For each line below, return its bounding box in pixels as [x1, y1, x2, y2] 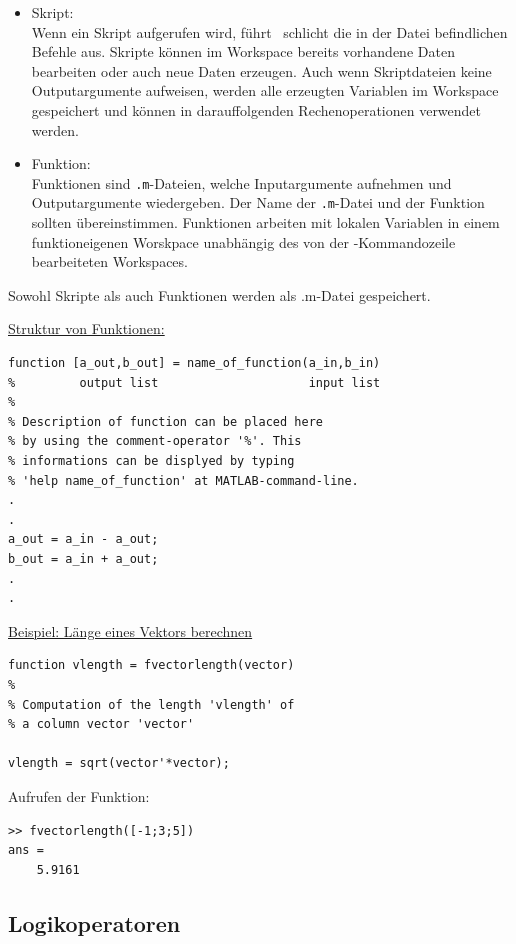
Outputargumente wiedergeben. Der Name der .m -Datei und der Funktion [31, 192, 485, 213]
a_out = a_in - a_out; [8, 532, 159, 547]
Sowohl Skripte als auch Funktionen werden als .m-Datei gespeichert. [8, 284, 431, 305]
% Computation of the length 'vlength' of [8, 697, 295, 712]
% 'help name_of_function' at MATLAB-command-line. [8, 473, 359, 488]
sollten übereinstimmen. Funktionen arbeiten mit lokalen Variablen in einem [31, 212, 500, 233]
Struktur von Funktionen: [8, 318, 165, 339]
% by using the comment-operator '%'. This [8, 434, 302, 449]
